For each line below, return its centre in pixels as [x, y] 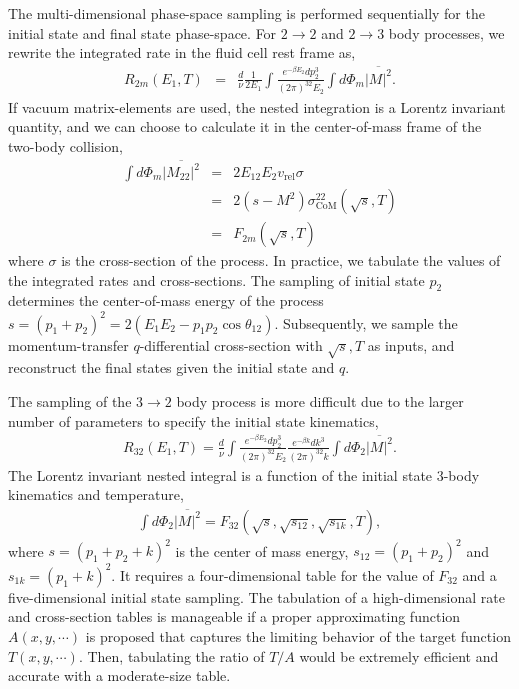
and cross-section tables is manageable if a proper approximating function [234, 616]
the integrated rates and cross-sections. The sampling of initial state [216, 279]
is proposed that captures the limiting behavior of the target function [298, 635]
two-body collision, [65, 145]
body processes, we [446, 32]
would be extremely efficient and [399, 655]
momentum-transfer [68, 344]
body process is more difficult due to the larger [320, 400]
